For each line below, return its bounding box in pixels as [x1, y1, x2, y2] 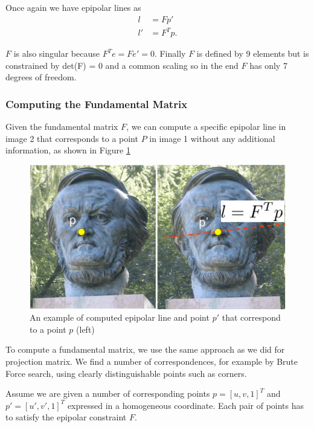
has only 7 [249, 59, 287, 71]
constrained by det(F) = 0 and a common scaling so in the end [5, 59, 239, 71]
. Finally [154, 47, 186, 60]
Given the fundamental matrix [5, 120, 118, 133]
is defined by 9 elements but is [196, 47, 309, 60]
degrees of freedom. [5, 71, 77, 83]
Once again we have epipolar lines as [5, 1, 141, 13]
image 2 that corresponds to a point [5, 132, 138, 144]
